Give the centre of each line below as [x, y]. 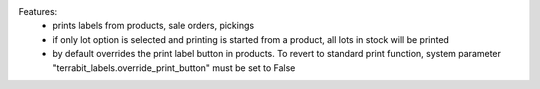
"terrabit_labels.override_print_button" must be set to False [174, 67]
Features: [38, 11]
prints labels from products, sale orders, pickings [153, 26]
